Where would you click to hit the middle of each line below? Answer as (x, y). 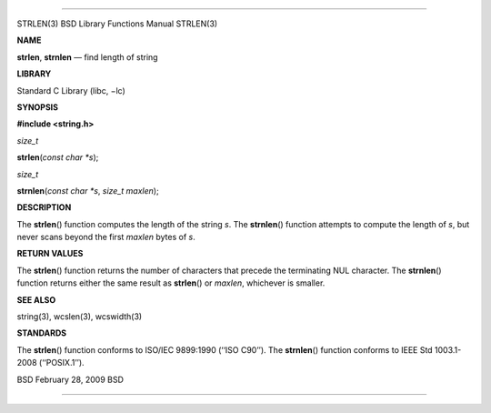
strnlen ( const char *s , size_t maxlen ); (88, 190)
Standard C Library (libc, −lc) (71, 90)
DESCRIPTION (44, 207)
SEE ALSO (36, 299)
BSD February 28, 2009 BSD (70, 379)
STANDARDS (42, 333)
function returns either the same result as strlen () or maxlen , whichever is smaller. (171, 283)
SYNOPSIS (38, 107)
